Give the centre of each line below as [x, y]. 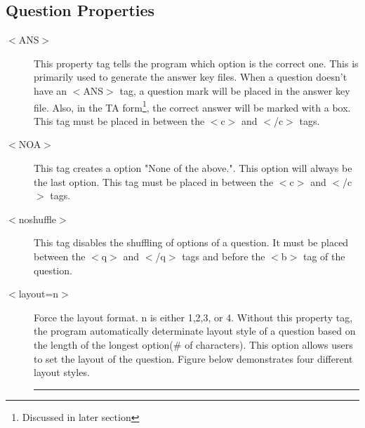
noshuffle [38, 219]
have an [51, 90]
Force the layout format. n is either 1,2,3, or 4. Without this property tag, [193, 317]
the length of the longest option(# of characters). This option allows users [193, 344]
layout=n [39, 294]
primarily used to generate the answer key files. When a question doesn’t [191, 77]
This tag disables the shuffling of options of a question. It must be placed [191, 242]
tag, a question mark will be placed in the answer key [235, 90]
